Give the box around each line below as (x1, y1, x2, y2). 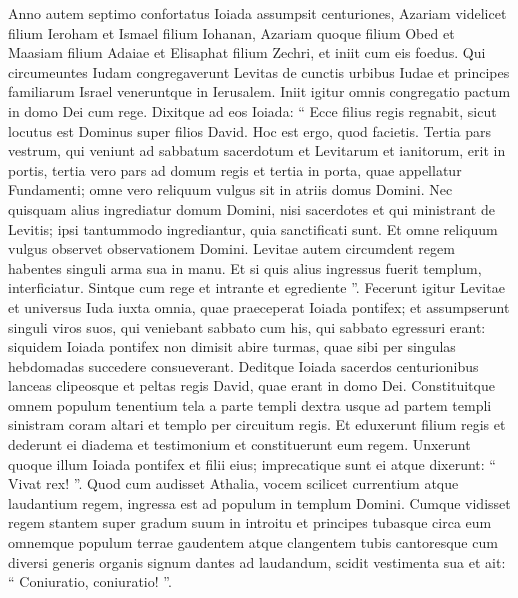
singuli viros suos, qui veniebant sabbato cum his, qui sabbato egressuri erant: (8, 316, 486, 337)
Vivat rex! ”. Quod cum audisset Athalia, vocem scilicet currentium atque (8, 473, 459, 494)
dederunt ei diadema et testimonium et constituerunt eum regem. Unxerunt (8, 434, 471, 455)
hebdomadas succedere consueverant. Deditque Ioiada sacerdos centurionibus (8, 355, 479, 376)
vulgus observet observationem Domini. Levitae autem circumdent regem (8, 238, 455, 259)
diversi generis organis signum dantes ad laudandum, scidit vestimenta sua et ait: (8, 551, 506, 572)
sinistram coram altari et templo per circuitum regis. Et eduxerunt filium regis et (8, 414, 506, 435)
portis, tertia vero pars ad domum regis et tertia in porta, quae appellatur (8, 159, 462, 180)
